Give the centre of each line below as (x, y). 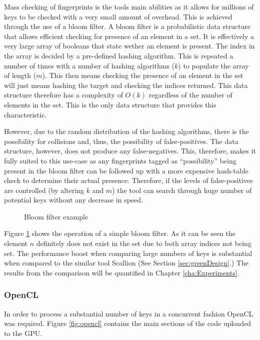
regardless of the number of (190, 95)
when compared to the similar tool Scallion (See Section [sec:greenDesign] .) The (126, 263)
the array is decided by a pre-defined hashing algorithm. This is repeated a (119, 55)
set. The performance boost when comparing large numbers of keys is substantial (128, 253)
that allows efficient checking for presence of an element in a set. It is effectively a (129, 36)
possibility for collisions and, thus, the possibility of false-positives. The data (121, 141)
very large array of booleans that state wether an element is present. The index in (129, 46)
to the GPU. (23, 333)
